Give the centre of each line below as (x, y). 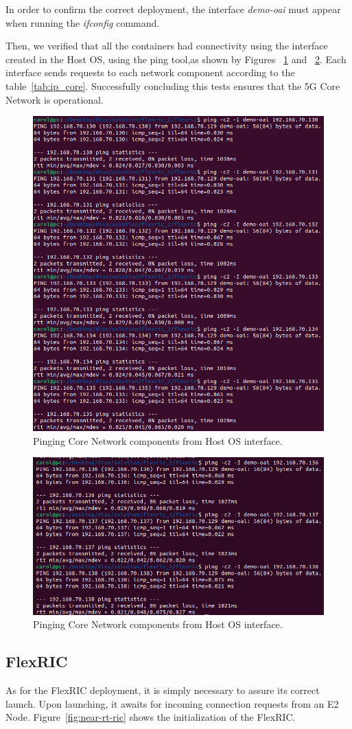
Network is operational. (55, 99)
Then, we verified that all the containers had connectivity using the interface (167, 46)
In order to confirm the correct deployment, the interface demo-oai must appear (173, 9)
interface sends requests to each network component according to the (150, 72)
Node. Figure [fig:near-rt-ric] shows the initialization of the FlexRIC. (151, 717)
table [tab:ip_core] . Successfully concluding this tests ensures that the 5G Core (173, 85)
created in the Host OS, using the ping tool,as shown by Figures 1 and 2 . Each (176, 59)
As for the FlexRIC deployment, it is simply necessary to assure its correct (163, 690)
